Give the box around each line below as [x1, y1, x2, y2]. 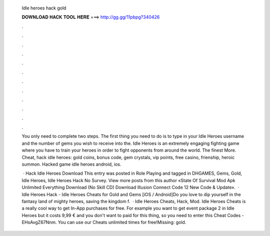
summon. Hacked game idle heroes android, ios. [21, 161, 122, 167]
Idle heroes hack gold [21, 5, 66, 11]
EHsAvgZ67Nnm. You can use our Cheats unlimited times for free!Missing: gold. [21, 220, 186, 226]
